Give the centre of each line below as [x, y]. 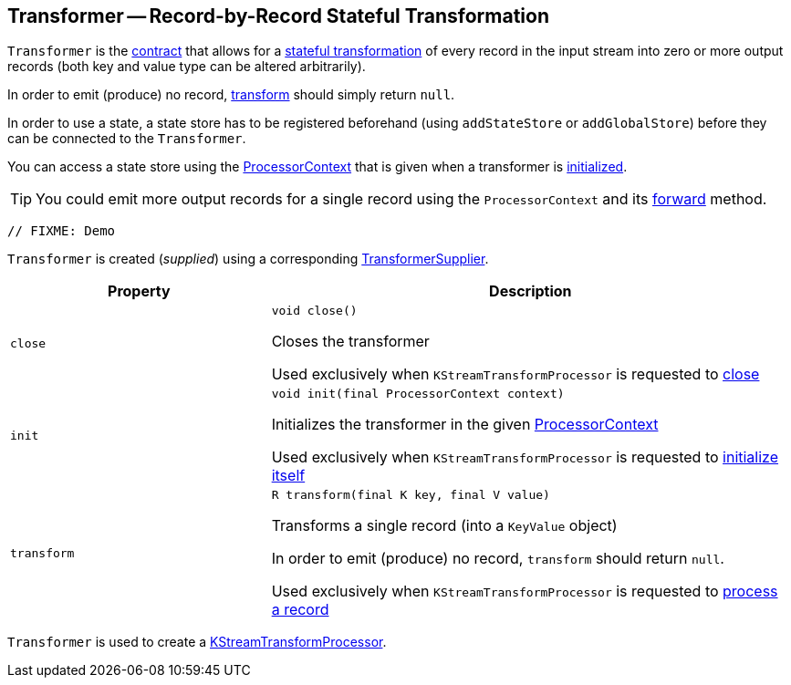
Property [139, 291]
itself [288, 476]
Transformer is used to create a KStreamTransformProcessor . [197, 642]
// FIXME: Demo [62, 231]
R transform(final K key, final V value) [411, 495]
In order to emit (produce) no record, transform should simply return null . [231, 95]
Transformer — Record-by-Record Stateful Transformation [278, 16]
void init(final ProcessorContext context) [418, 394]
